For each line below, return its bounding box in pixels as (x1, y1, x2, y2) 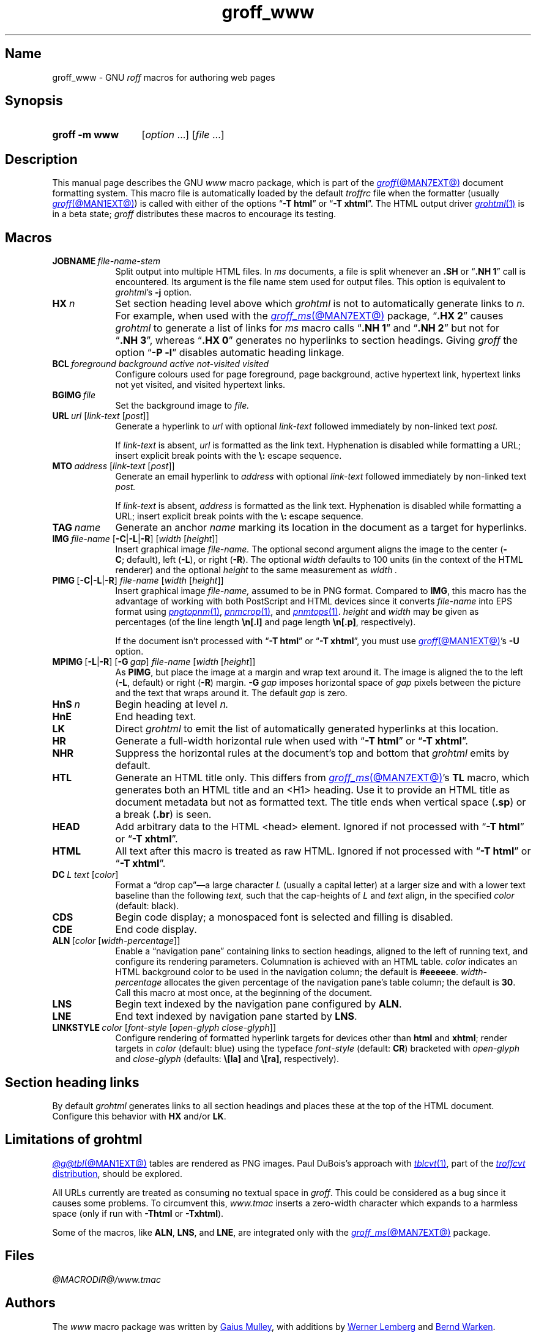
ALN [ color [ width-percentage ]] (52, 935, 181, 946)
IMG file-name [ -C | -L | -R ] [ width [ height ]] (52, 533, 218, 544)
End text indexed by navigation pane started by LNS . (115, 1010, 357, 1023)
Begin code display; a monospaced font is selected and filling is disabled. (115, 911, 453, 924)
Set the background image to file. (115, 400, 250, 411)
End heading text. (115, 710, 196, 723)
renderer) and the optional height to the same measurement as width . (115, 565, 398, 576)
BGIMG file (52, 390, 96, 401)
